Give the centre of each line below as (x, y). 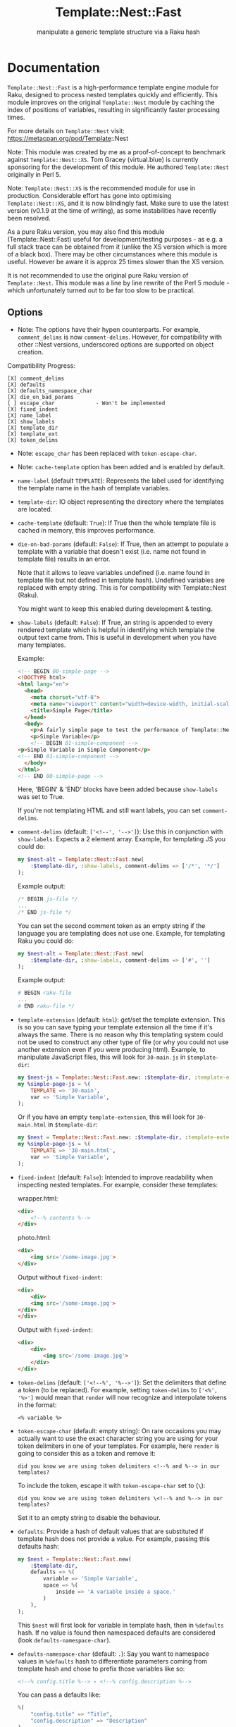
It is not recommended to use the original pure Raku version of (98, 275)
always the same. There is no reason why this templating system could (120, 1034)
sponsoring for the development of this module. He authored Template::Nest (118, 167)
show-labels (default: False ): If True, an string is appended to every (115, 622)
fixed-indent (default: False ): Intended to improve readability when (115, 1177)
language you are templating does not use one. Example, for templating (121, 933)
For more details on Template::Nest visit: (66, 130)
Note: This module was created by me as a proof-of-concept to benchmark (117, 151)
